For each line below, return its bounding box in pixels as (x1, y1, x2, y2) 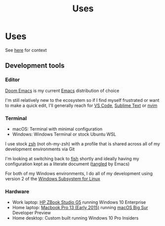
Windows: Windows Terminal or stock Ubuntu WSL (12, 131, 116, 137)
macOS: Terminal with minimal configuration (12, 126, 103, 132)
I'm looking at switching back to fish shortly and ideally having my (5, 155, 139, 161)
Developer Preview (12, 210, 51, 216)
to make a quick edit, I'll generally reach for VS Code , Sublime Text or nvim (5, 102, 158, 108)
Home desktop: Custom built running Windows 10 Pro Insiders (12, 215, 139, 221)
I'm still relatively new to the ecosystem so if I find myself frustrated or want (5, 97, 160, 103)
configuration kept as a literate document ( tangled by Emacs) (5, 161, 130, 167)
